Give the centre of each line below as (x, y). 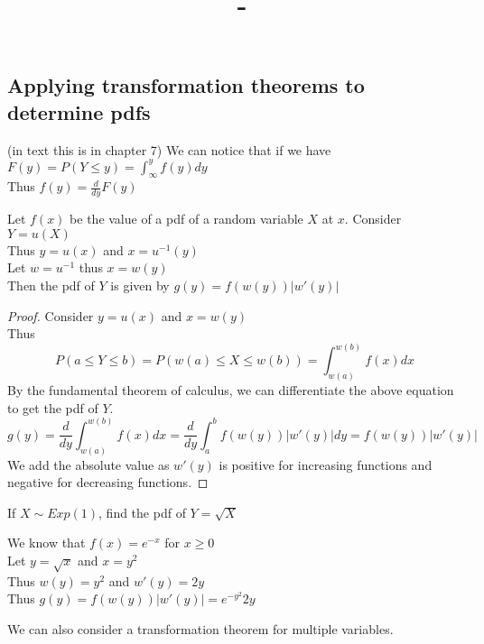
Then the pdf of (51, 285)
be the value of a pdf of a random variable (186, 219)
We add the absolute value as (88, 464)
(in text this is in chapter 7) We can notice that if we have (169, 149)
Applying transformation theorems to (186, 85)
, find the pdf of (142, 512)
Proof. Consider (51, 315)
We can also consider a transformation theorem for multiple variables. (200, 628)
